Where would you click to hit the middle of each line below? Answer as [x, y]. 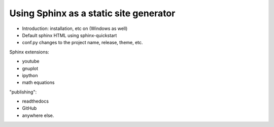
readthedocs [36, 101]
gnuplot [30, 68]
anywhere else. [38, 115]
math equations [38, 83]
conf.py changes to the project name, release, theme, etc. [82, 43]
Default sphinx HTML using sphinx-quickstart [70, 35]
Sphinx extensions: [29, 52]
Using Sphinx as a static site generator [92, 13]
